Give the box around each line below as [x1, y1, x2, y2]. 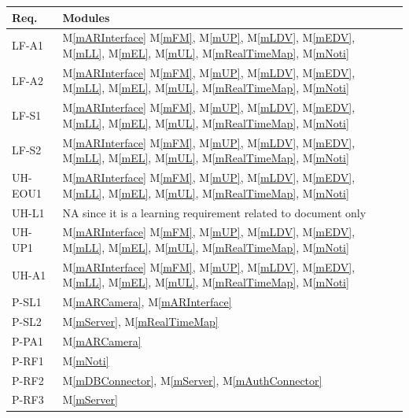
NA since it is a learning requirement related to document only [62, 204, 367, 220]
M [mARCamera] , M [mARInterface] [62, 294, 232, 310]
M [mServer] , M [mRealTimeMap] [62, 313, 219, 330]
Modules [62, 9, 110, 25]
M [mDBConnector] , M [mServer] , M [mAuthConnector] [62, 372, 322, 388]
